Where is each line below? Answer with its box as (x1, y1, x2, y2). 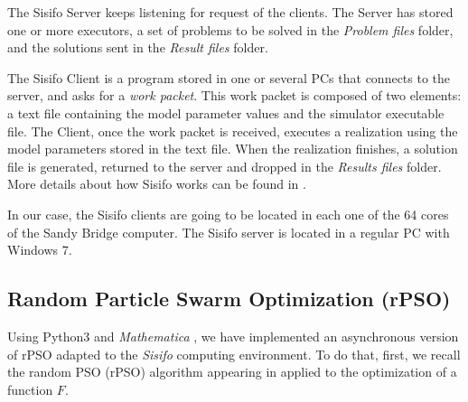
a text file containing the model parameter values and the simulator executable (7, 103, 445, 122)
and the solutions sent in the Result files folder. (7, 38, 268, 57)
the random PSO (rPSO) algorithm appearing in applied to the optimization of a (7, 362, 457, 381)
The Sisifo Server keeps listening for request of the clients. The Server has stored (7, 3, 454, 21)
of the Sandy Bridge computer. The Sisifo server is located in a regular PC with (7, 222, 450, 241)
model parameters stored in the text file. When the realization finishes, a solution (7, 139, 458, 158)
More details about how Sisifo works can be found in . (7, 174, 306, 193)
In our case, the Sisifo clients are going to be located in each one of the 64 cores (7, 204, 449, 223)
